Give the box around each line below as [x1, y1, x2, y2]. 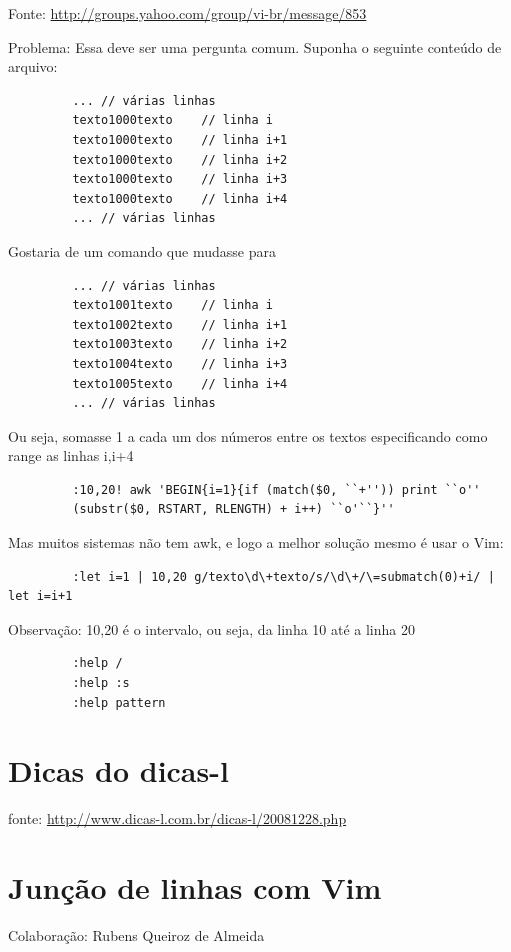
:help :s [72, 676, 130, 691]
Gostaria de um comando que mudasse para [8, 240, 276, 261]
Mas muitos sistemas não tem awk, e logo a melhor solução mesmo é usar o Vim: [8, 532, 504, 553]
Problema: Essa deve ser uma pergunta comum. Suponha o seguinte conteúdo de [8, 36, 502, 57]
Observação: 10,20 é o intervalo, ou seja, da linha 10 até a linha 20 [8, 618, 415, 639]
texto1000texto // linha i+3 [72, 172, 288, 187]
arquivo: [8, 56, 58, 77]
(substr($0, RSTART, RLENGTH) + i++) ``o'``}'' [72, 502, 395, 517]
